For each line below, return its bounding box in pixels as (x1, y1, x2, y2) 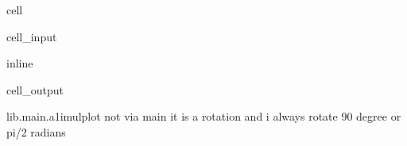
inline (6, 55, 33, 71)
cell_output (6, 81, 64, 98)
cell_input (6, 28, 57, 44)
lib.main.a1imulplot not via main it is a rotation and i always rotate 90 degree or (6, 108, 401, 125)
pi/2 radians (6, 123, 66, 140)
